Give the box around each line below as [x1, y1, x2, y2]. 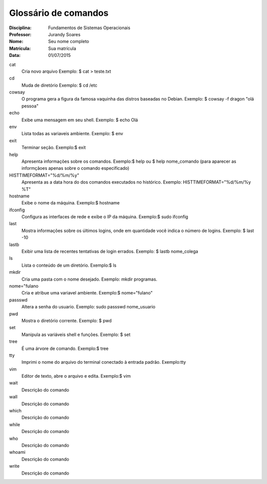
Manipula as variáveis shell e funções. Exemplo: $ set [21, 332, 131, 338]
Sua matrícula [48, 45, 77, 51]
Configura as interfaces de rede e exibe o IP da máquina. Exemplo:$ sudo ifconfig [21, 214, 188, 220]
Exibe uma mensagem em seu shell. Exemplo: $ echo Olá [21, 117, 138, 123]
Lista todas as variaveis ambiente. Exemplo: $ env [21, 131, 124, 137]
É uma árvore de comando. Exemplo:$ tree [21, 345, 109, 351]
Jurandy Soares [48, 31, 81, 37]
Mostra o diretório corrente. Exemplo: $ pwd [21, 317, 112, 324]
